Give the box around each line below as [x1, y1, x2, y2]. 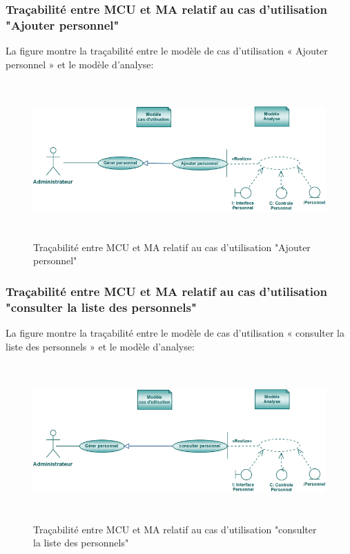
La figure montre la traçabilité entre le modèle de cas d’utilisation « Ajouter [6, 43, 328, 58]
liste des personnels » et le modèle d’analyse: [6, 339, 195, 353]
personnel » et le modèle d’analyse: [6, 57, 154, 71]
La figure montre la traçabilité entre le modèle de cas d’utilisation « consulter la [6, 326, 344, 340]
